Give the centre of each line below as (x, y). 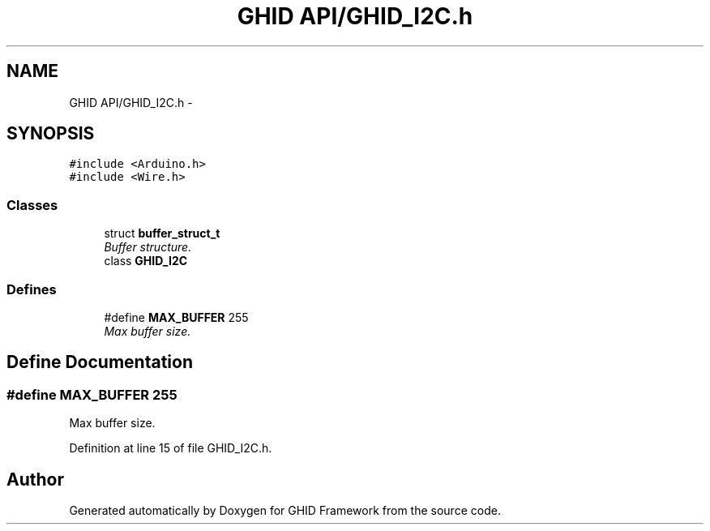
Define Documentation (100, 362)
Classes (32, 205)
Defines (32, 289)
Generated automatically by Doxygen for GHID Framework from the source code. (285, 510)
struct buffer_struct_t (162, 233)
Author (35, 479)
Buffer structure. (148, 247)
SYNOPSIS (51, 134)
